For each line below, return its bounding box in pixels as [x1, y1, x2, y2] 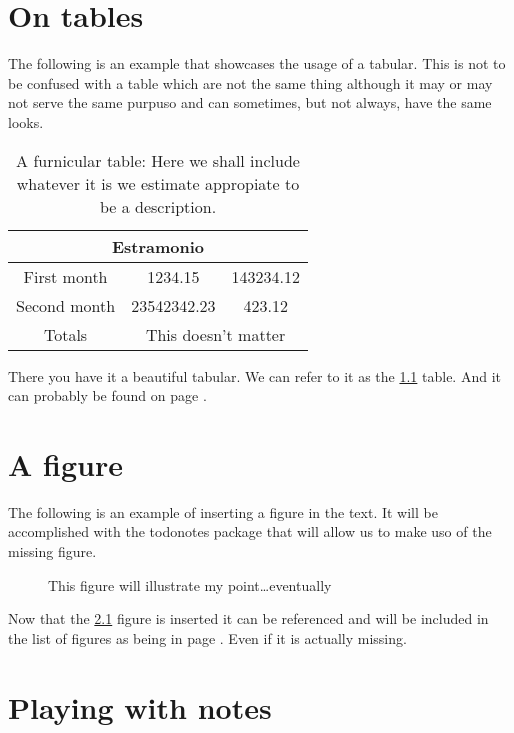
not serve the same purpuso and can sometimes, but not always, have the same [8, 92, 492, 113]
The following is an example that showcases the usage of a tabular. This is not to [8, 53, 506, 74]
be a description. [99, 194, 217, 218]
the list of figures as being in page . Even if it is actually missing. [8, 627, 407, 648]
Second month [16, 293, 116, 317]
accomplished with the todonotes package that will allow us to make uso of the [8, 521, 492, 542]
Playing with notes [8, 686, 272, 727]
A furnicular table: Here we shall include [16, 148, 300, 172]
